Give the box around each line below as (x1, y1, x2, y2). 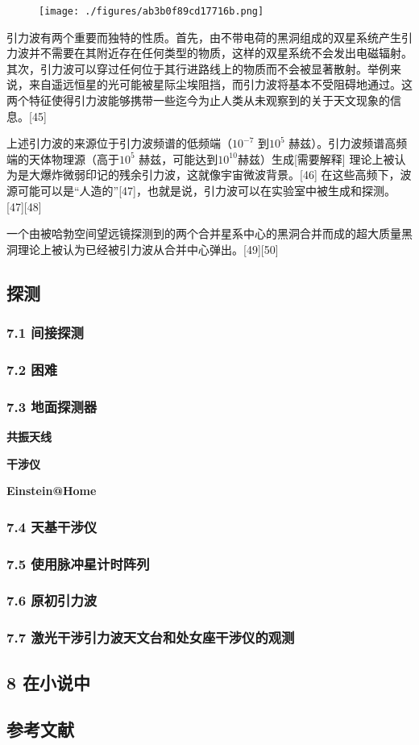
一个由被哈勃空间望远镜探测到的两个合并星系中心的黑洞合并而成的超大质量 (6, 225, 401, 242)
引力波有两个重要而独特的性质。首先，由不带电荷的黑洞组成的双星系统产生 (6, 28, 401, 45)
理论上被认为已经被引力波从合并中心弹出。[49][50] (17, 240, 279, 257)
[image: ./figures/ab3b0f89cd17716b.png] (39, 6, 264, 17)
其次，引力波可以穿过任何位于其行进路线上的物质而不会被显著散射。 (6, 60, 367, 77)
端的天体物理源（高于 (6, 150, 119, 167)
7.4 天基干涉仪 (6, 516, 97, 536)
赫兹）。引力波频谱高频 (288, 135, 408, 152)
